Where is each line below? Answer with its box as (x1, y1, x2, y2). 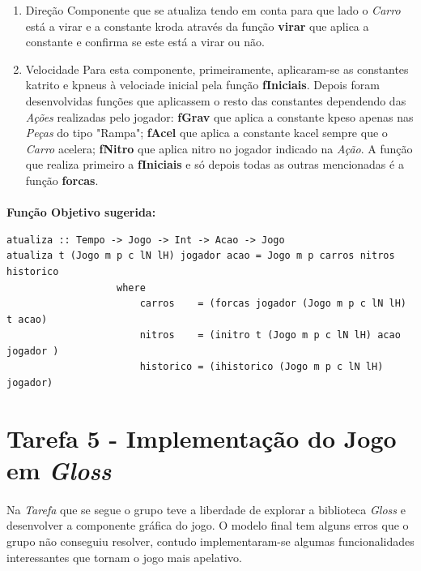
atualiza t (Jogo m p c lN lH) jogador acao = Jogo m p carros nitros (6, 250, 395, 262)
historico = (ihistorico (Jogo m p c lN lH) (139, 361, 384, 373)
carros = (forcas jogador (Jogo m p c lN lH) (139, 298, 406, 310)
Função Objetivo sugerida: (6, 204, 156, 221)
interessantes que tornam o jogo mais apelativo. (6, 548, 242, 565)
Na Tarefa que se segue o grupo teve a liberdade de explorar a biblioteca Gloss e (6, 500, 406, 517)
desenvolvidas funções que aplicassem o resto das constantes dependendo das (25, 92, 406, 109)
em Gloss (6, 453, 112, 487)
